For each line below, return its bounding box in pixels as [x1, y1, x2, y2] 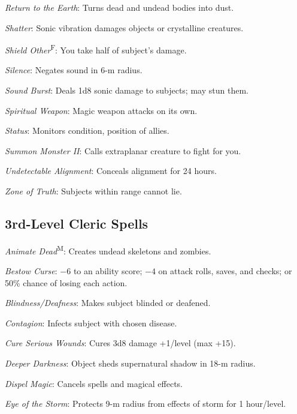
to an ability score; [73, 265, 143, 277]
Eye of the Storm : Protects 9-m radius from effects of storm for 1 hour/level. [5, 397, 286, 410]
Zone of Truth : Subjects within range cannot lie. [5, 185, 182, 197]
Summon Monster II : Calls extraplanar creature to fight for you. [5, 144, 241, 157]
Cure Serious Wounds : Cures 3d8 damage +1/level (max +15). [5, 337, 236, 349]
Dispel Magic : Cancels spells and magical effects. [5, 377, 183, 389]
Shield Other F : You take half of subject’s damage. [5, 42, 187, 56]
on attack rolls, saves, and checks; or [158, 265, 292, 277]
